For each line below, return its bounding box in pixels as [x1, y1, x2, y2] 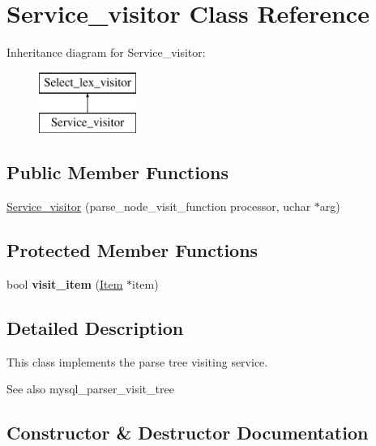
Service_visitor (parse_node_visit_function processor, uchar [6, 198, 311, 215]
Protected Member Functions [6, 238, 258, 263]
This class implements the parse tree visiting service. [6, 353, 268, 370]
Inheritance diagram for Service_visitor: [6, 44, 206, 61]
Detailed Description [6, 315, 184, 340]
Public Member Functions [6, 160, 229, 185]
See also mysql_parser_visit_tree [6, 380, 174, 397]
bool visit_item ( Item [6, 275, 123, 292]
